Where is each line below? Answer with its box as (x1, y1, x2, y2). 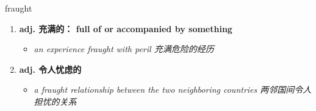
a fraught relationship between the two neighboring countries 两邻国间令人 (34, 83, 312, 96)
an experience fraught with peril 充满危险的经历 (34, 42, 214, 55)
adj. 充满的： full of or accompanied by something (19, 22, 232, 35)
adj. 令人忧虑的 (19, 62, 82, 75)
